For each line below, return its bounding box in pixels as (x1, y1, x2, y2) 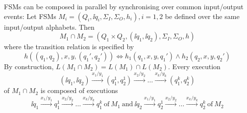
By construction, (4, 61, 54, 71)
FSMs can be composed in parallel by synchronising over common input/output (4, 1, 244, 11)
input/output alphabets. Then (4, 21, 95, 32)
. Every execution (168, 61, 221, 71)
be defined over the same (165, 11, 240, 21)
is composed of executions (40, 85, 118, 95)
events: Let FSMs (4, 11, 56, 21)
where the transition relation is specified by (4, 41, 134, 52)
